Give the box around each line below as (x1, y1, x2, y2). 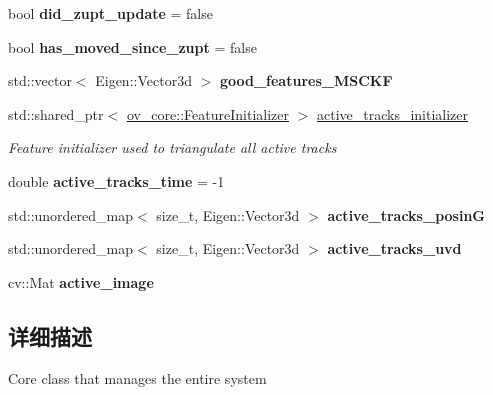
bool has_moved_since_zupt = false (8, 36, 257, 57)
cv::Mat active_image (8, 271, 154, 292)
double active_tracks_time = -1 (8, 170, 225, 191)
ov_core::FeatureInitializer (126, 103, 289, 124)
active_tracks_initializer (316, 103, 469, 124)
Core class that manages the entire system (8, 367, 267, 388)
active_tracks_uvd (327, 238, 462, 259)
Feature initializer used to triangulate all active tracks (8, 137, 337, 158)
